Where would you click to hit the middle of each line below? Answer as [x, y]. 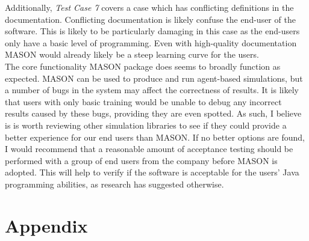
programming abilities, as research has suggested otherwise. [114, 184]
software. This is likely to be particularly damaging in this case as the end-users [152, 31]
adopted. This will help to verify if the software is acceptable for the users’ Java [152, 172]
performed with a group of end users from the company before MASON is [141, 160]
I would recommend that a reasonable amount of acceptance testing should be [149, 149]
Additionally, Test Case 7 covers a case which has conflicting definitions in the [149, 7]
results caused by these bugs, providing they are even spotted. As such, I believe [153, 113]
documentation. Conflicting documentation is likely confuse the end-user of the [150, 19]
